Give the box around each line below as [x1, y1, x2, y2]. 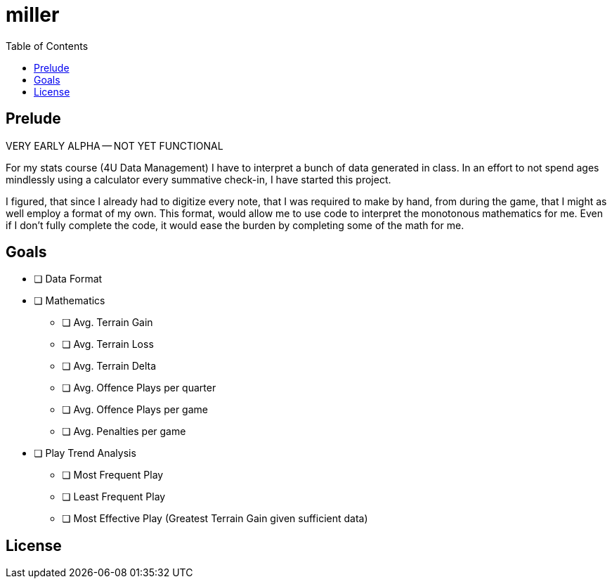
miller [6, 3, 60, 27]
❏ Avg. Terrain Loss [62, 338, 154, 351]
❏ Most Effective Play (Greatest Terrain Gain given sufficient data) [62, 512, 368, 525]
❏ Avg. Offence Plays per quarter [62, 382, 216, 394]
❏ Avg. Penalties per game [62, 425, 186, 438]
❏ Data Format [34, 273, 103, 285]
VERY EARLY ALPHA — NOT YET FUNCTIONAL [6, 139, 223, 152]
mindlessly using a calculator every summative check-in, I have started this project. [6, 173, 391, 186]
